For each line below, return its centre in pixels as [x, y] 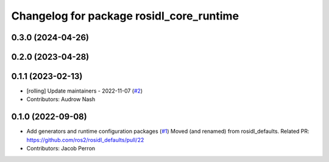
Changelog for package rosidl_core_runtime [125, 16]
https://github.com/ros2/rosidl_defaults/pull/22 [85, 139]
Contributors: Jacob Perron [61, 149]
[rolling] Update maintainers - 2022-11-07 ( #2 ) [85, 91]
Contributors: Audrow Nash [61, 99]
